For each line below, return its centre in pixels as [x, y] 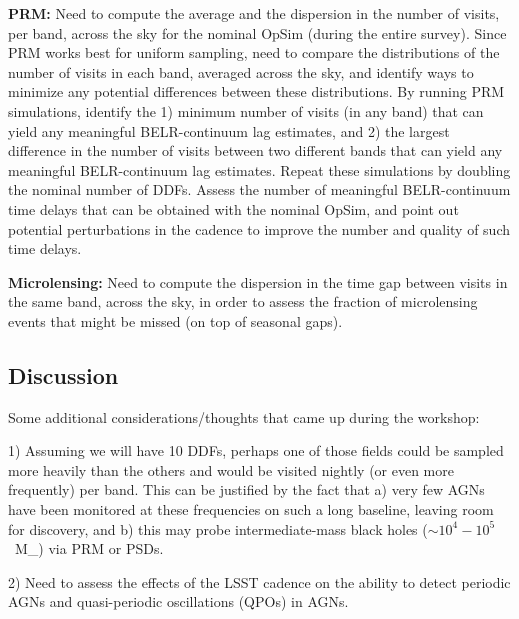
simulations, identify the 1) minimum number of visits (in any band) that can [246, 110]
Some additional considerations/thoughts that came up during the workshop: [244, 416]
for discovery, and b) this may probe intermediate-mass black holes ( [218, 528]
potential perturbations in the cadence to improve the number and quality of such [259, 228]
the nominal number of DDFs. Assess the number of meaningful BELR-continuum [259, 189]
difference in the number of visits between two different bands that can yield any [255, 150]
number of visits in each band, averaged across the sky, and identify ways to [241, 71]
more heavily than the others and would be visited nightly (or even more [231, 469]
